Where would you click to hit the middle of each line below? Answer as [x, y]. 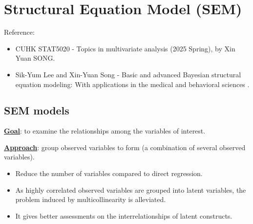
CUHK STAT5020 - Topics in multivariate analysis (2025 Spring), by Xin [125, 48]
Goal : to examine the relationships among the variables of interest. [105, 131]
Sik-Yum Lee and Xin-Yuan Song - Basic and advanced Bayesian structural [128, 74]
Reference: [19, 32]
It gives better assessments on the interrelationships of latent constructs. [124, 215]
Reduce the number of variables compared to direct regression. [109, 173]
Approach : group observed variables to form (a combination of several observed [125, 147]
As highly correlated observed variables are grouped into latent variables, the [131, 190]
